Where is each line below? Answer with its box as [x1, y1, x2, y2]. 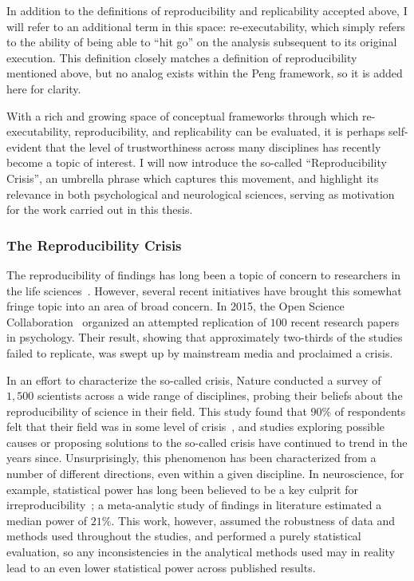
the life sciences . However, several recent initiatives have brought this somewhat [6, 282, 402, 298]
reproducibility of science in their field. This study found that [6, 402, 307, 419]
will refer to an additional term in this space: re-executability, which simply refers [6, 18, 405, 34]
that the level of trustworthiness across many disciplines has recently [45, 138, 381, 155]
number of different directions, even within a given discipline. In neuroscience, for [6, 465, 404, 482]
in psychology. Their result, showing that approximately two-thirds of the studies [6, 329, 403, 346]
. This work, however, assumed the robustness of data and [111, 512, 396, 528]
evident [6, 138, 42, 155]
